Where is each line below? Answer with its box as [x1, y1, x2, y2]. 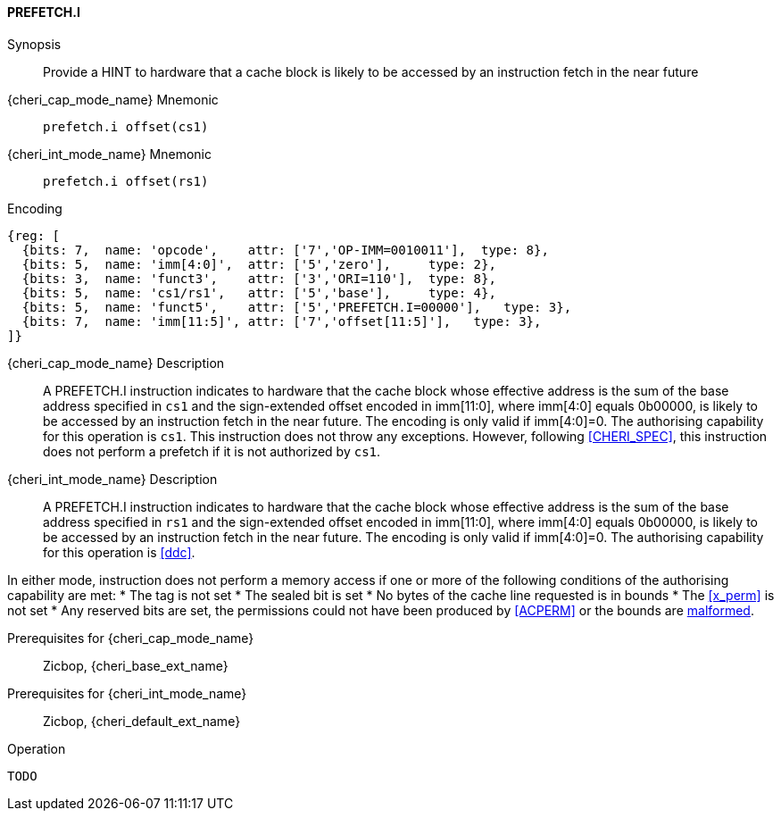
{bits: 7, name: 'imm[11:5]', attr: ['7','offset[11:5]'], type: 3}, [21, 313, 542, 329]
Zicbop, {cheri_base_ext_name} [43, 657, 228, 673]
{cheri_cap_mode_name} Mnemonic [7, 91, 219, 107]
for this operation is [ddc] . [43, 544, 195, 560]
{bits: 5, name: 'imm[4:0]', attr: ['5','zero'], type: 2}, [21, 256, 496, 271]
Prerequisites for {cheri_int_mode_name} [7, 685, 247, 701]
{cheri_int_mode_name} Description [7, 471, 218, 487]
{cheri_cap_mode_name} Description [7, 355, 225, 371]
